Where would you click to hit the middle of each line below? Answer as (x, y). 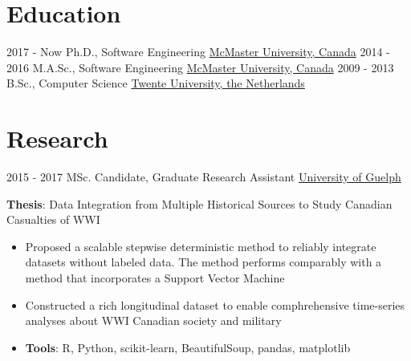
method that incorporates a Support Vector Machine (155, 278)
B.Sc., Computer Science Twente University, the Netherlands (156, 83)
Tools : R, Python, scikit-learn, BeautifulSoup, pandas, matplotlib (188, 347)
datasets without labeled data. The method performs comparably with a (203, 262)
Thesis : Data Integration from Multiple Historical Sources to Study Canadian (199, 203)
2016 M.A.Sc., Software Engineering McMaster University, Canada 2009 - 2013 (200, 67)
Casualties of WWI (53, 219)
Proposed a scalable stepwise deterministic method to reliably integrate (201, 246)
